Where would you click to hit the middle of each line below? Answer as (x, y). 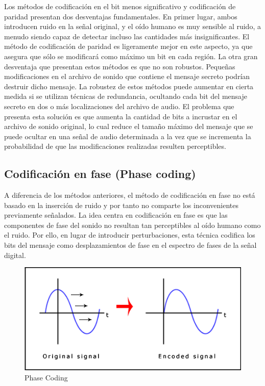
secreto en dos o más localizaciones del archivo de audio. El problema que (119, 106)
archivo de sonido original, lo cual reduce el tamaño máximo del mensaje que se (129, 126)
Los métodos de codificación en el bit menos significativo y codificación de (120, 6)
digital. (15, 255)
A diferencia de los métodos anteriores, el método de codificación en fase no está (130, 195)
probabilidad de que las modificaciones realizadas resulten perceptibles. (115, 146)
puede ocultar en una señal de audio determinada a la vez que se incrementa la (128, 136)
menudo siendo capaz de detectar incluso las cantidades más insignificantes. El (127, 36)
